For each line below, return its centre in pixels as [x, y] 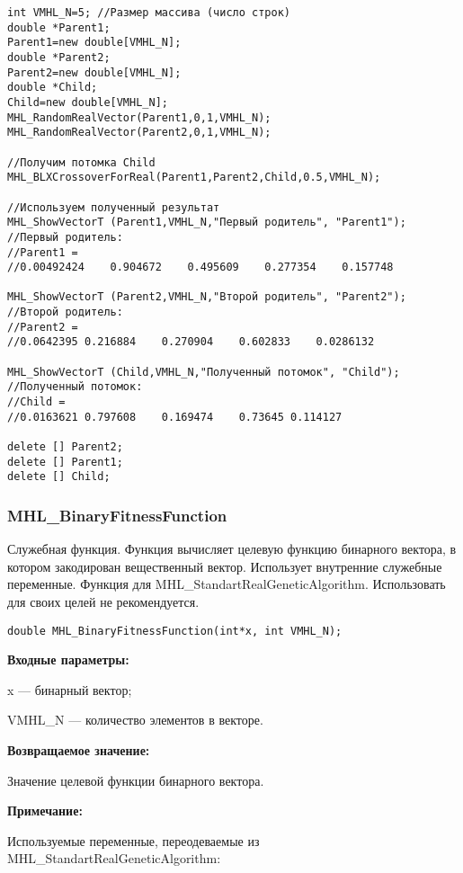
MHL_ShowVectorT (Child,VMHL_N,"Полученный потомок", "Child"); [204, 372]
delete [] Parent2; [65, 447]
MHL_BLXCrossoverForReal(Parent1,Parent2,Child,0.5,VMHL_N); [194, 178]
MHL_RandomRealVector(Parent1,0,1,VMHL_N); [139, 117]
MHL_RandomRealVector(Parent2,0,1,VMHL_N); [139, 133]
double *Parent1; [59, 27]
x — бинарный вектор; [70, 689]
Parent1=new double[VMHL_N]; [94, 43]
